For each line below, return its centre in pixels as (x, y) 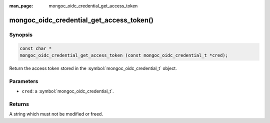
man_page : (21, 6)
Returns (19, 104)
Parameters (24, 81)
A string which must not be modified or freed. (56, 114)
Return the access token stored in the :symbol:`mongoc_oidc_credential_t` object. (93, 68)
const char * (36, 48)
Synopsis (21, 34)
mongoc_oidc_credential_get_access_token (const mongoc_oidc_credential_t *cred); (124, 55)
